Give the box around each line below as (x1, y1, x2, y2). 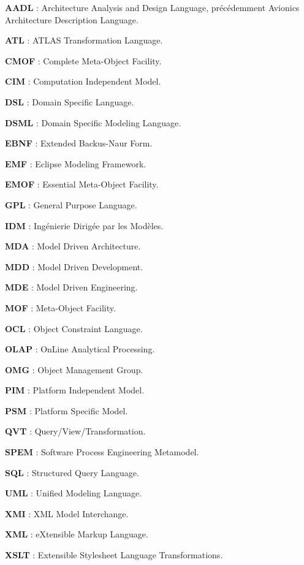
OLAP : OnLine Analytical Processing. (5, 343, 155, 355)
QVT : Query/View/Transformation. (5, 425, 146, 438)
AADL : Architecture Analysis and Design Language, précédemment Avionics (5, 1, 300, 13)
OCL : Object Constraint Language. (5, 322, 143, 335)
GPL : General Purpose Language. (5, 198, 137, 211)
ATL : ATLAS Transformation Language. (5, 34, 163, 47)
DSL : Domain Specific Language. (5, 95, 134, 108)
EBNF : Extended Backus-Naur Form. (5, 137, 153, 150)
